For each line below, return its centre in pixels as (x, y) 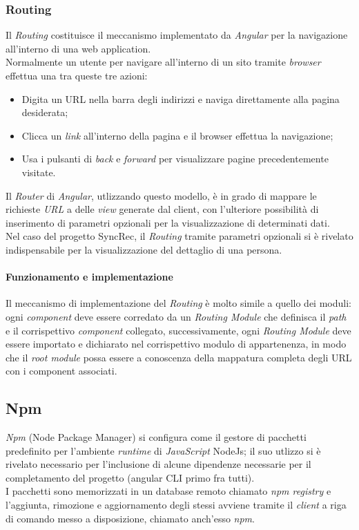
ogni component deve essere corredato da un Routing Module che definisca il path (176, 316)
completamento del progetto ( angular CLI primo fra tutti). (130, 477)
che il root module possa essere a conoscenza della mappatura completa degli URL (179, 357)
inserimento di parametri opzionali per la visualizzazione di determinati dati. (168, 222)
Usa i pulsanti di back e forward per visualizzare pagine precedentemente (175, 159)
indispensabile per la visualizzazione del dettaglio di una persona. (144, 249)
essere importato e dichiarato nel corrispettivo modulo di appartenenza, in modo (176, 344)
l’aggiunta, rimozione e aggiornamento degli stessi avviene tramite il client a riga (176, 505)
